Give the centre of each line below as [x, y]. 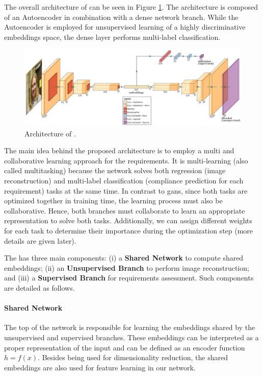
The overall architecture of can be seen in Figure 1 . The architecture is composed [131, 7]
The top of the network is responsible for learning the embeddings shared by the [130, 327]
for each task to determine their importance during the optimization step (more [129, 231]
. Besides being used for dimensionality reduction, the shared [133, 357]
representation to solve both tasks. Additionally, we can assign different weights [128, 220]
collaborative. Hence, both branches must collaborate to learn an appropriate [125, 210]
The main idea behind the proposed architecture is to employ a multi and [119, 150]
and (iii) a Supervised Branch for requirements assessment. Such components [129, 278]
